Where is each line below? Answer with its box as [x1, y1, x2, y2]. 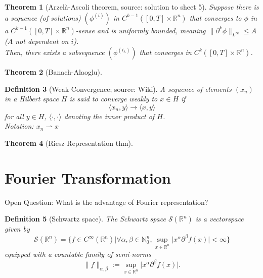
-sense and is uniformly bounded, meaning [75, 25, 206, 35]
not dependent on [15, 36, 69, 46]
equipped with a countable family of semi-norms [5, 249, 151, 259]
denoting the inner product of [64, 110, 155, 121]
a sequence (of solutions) [5, 12, 81, 23]
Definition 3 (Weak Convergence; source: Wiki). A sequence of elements [5, 83, 232, 94]
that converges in [139, 46, 192, 57]
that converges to [189, 12, 242, 23]
